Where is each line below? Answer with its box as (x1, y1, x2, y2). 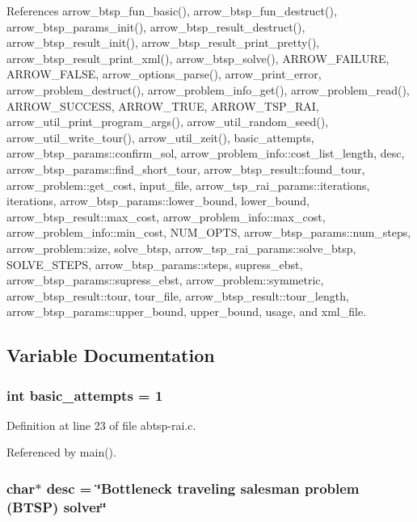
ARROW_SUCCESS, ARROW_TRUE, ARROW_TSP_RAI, (6, 97, 319, 114)
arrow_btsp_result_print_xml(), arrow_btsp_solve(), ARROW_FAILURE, (6, 49, 390, 66)
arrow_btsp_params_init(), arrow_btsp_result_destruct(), (6, 18, 305, 35)
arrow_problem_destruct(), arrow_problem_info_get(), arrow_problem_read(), (6, 81, 410, 98)
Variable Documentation (6, 343, 215, 368)
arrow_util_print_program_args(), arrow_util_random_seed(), (6, 113, 329, 130)
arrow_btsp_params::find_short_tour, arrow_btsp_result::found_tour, (6, 160, 365, 177)
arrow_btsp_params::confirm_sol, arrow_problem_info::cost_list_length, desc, (6, 145, 405, 162)
